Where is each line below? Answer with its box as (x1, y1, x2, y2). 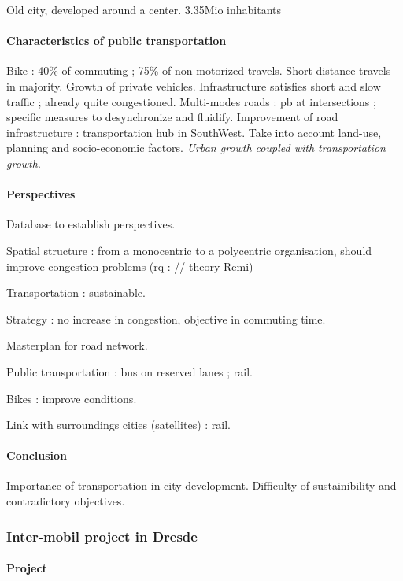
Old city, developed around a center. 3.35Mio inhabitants (6, 2, 282, 17)
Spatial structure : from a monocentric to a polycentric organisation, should (6, 242, 372, 258)
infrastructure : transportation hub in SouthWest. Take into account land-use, (6, 124, 382, 140)
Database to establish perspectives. (6, 216, 176, 232)
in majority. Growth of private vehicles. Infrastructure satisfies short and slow (6, 77, 381, 94)
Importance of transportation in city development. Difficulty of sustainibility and (6, 477, 397, 494)
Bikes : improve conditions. (6, 390, 137, 406)
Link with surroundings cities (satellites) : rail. (6, 416, 231, 433)
